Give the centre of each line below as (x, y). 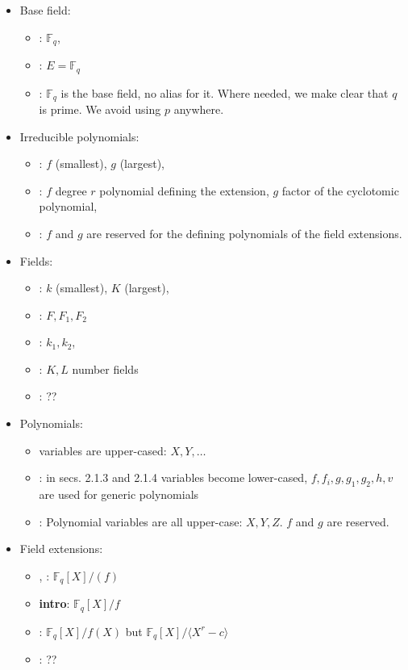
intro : (54, 603)
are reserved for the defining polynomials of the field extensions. (244, 233)
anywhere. (199, 109)
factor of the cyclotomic (340, 190)
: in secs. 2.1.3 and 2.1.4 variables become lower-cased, (173, 477)
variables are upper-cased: (103, 450)
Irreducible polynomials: (79, 136)
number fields (105, 368)
